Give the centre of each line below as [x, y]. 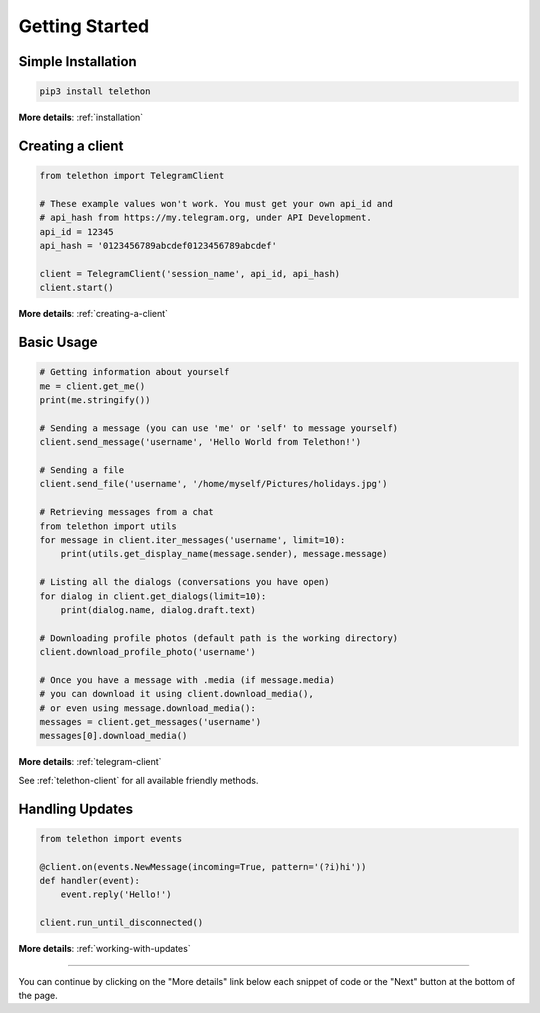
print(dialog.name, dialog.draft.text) [158, 609]
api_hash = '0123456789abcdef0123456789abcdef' [158, 246]
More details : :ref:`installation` [81, 117]
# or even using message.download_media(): [148, 708]
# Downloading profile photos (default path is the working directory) [219, 638]
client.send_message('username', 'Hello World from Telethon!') [200, 442]
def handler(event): [89, 880]
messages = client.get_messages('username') [150, 722]
